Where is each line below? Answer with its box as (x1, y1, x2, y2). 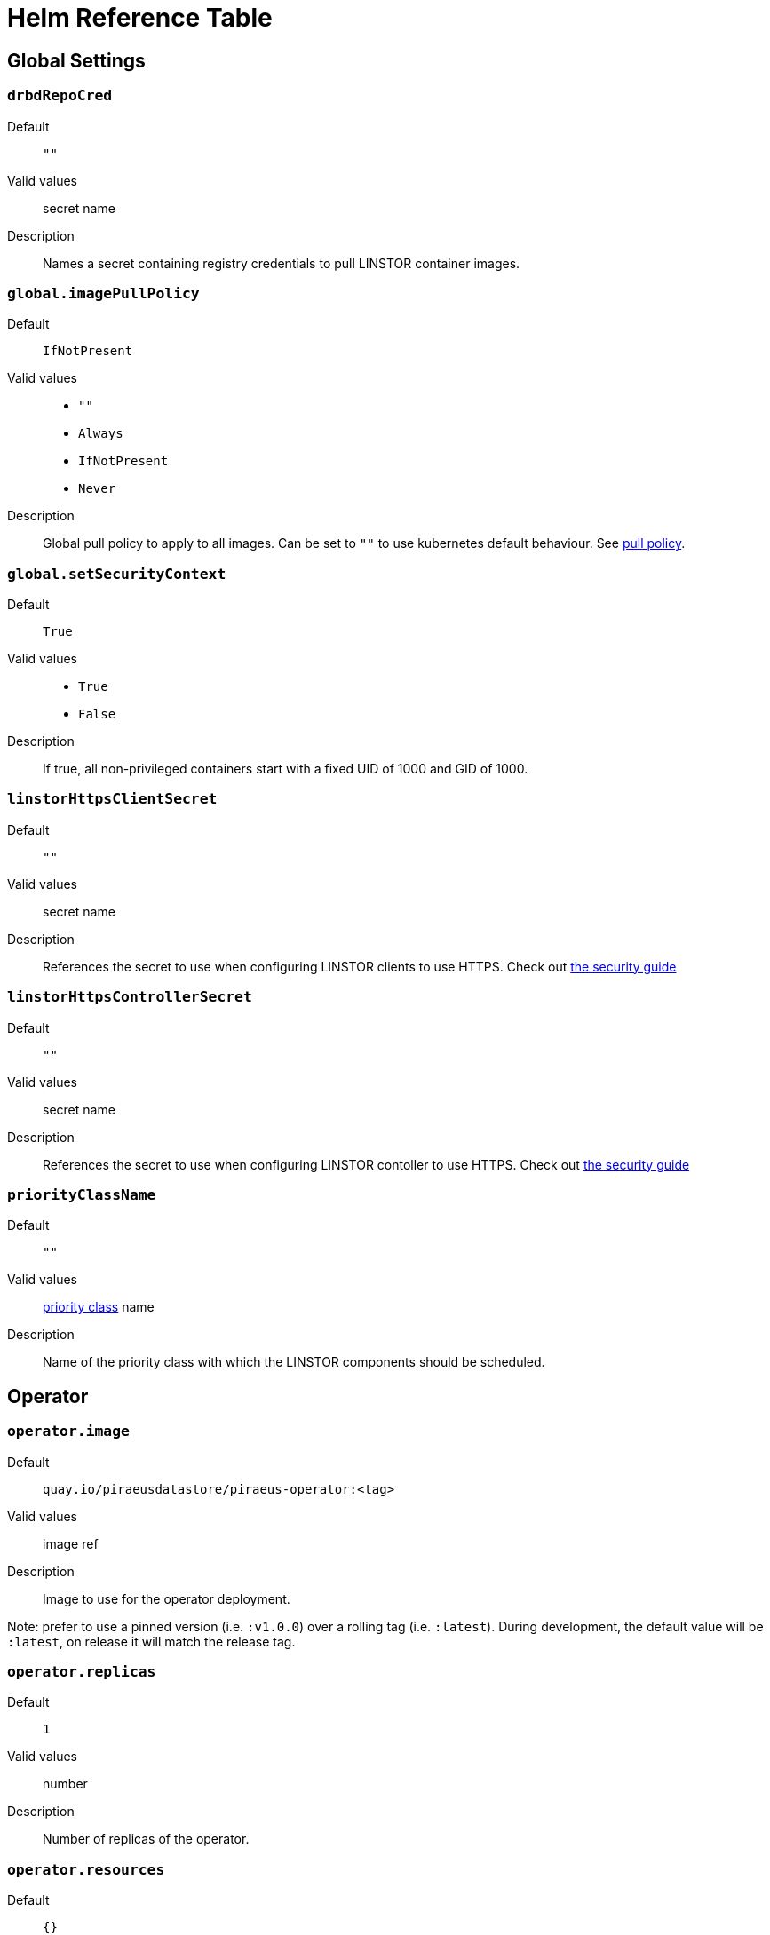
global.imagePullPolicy (7, 284, 200, 302)
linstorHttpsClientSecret (7, 790, 218, 808)
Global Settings (7, 49, 146, 72)
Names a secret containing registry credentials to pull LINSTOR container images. (43, 255, 520, 271)
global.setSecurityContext (7, 565, 226, 583)
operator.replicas (7, 1662, 156, 1680)
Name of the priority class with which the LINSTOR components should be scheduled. (43, 1354, 545, 1370)
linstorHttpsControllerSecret (7, 988, 252, 1006)
